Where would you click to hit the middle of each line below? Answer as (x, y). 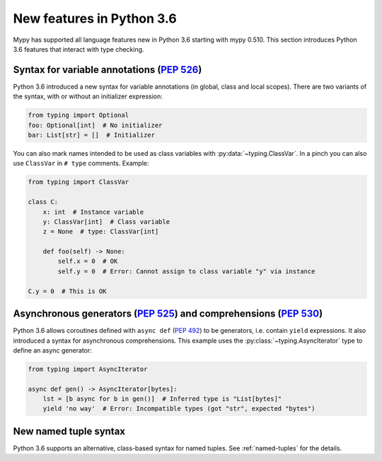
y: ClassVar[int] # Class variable (106, 222)
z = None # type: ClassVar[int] (101, 232)
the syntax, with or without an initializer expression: (88, 96)
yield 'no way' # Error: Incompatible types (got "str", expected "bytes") (179, 409)
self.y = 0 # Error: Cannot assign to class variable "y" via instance (186, 271)
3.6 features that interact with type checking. (79, 49)
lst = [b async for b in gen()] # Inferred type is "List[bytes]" (162, 399)
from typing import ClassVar (79, 182)
